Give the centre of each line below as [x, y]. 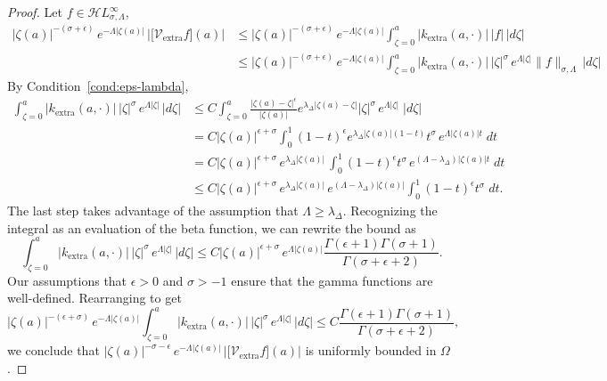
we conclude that [53, 350]
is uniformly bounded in [371, 350]
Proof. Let [35, 12]
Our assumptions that [67, 280]
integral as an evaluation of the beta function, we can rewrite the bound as [212, 227]
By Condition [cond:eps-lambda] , [98, 85]
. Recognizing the [390, 211]
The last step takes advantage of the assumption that [153, 211]
